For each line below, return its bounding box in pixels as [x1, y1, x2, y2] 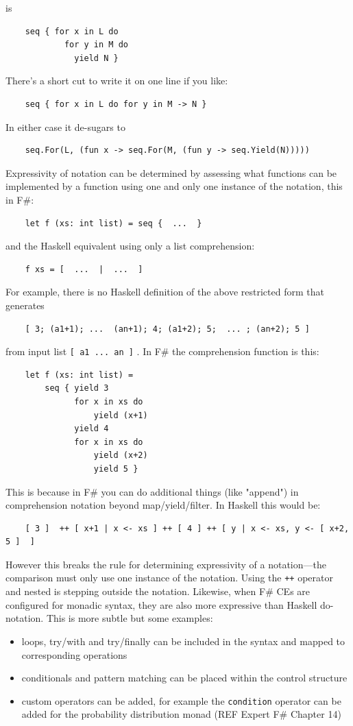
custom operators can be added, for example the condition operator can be [21, 693, 341, 707]
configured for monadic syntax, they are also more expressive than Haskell [5, 597, 317, 612]
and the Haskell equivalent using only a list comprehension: [5, 239, 255, 253]
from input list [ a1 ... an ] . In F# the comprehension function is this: [5, 344, 319, 359]
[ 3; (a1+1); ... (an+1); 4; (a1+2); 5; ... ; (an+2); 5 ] [25, 324, 310, 334]
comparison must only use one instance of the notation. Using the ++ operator [5, 570, 334, 585]
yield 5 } [93, 463, 138, 474]
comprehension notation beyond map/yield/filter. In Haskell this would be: [5, 498, 321, 512]
